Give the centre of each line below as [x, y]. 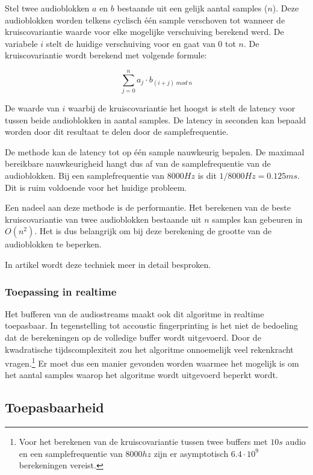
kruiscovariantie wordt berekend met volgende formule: [106, 55]
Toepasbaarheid [54, 407]
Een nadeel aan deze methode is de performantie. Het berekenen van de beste [148, 207]
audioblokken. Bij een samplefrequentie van [85, 175]
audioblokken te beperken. [53, 244]
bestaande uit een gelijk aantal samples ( [192, 8]
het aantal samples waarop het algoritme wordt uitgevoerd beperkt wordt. [141, 375]
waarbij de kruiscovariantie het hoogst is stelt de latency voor [182, 108]
